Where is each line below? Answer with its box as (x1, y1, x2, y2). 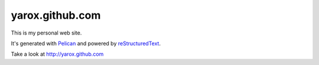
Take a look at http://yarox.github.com (11, 50, 104, 58)
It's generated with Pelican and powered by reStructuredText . (11, 40, 161, 47)
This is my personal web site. (11, 29, 82, 36)
